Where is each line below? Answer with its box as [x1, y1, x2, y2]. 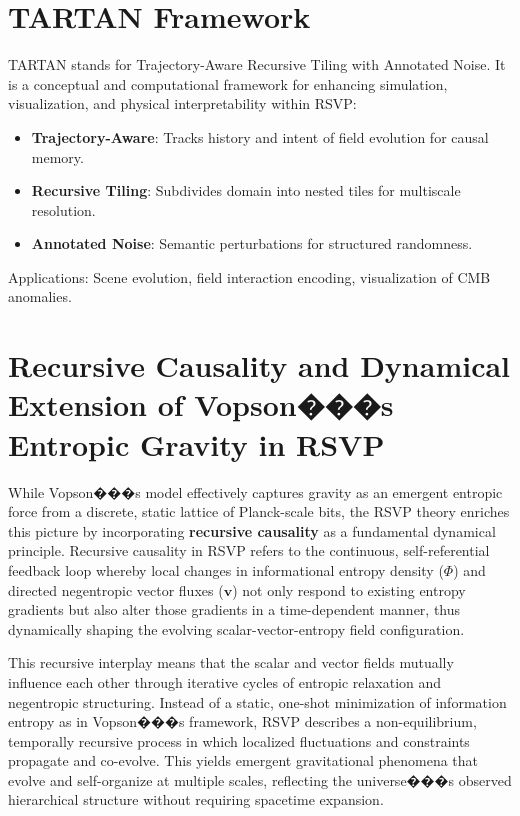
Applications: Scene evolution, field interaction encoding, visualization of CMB [8, 266, 491, 287]
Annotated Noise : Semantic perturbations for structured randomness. [31, 233, 473, 254]
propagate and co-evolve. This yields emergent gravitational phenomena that [8, 750, 479, 771]
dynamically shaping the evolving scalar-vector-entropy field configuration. [8, 618, 465, 639]
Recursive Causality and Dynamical [8, 345, 511, 386]
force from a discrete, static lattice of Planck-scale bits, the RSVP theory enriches [8, 501, 510, 522]
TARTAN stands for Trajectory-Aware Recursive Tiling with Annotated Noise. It [8, 54, 506, 75]
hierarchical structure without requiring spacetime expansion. [8, 789, 384, 810]
